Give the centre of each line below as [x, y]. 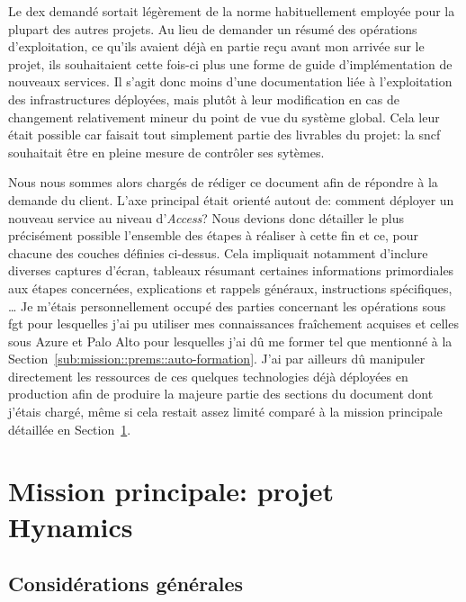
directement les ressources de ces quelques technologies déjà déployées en [208, 376]
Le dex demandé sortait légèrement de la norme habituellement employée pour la [232, 11]
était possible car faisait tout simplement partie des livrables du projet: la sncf [224, 135]
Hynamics [71, 526]
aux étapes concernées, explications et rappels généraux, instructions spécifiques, [230, 288]
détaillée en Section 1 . [70, 429]
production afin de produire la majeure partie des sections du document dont [221, 394]
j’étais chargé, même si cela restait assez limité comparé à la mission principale [225, 412]
